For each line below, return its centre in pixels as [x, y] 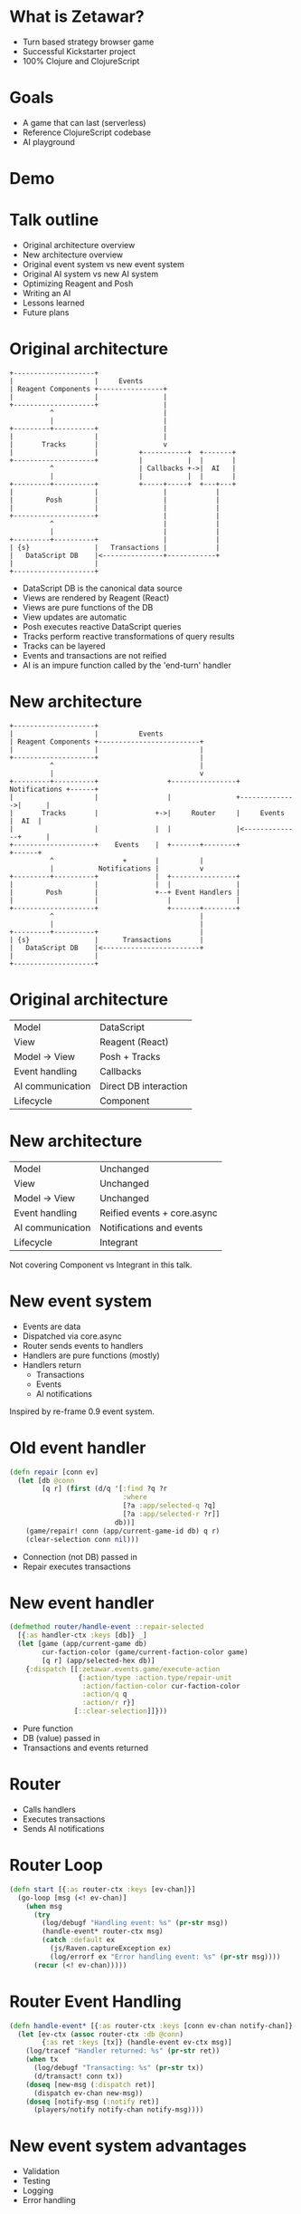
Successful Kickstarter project [79, 51]
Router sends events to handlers [83, 1345]
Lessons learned [53, 303]
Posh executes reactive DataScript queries [102, 626]
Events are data [52, 1326]
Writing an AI [47, 293]
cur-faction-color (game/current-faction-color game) [145, 1652]
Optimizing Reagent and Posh [78, 284]
